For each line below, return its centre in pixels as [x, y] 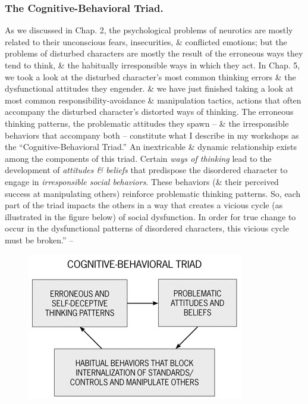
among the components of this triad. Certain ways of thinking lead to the [138, 158]
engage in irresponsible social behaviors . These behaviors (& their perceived [142, 181]
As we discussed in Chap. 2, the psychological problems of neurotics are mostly [149, 30]
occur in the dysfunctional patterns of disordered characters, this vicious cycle [147, 228]
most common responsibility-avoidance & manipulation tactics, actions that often [153, 100]
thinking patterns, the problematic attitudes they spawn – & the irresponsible [147, 123]
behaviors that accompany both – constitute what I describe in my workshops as [152, 135]
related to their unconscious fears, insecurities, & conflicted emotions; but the [146, 41]
